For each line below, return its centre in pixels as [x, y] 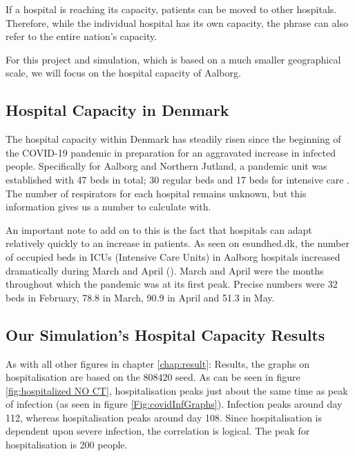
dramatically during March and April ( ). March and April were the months [165, 270]
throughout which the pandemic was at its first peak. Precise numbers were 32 [172, 284]
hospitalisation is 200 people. [67, 445]
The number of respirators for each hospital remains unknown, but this [156, 193]
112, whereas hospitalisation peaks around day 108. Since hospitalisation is [164, 417]
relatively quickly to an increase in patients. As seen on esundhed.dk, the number [177, 243]
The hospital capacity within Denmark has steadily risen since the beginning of [173, 139]
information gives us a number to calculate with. [108, 207]
